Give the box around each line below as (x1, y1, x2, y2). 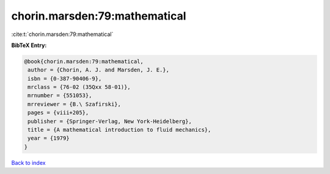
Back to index (11, 159, 46, 166)
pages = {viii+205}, (28, 109, 89, 116)
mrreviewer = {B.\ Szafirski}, (28, 101, 122, 107)
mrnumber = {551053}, (28, 92, 92, 99)
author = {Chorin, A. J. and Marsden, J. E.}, (28, 67, 169, 73)
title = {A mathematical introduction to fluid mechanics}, (28, 126, 211, 134)
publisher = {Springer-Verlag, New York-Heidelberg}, (28, 118, 192, 125)
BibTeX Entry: (11, 42, 47, 49)
